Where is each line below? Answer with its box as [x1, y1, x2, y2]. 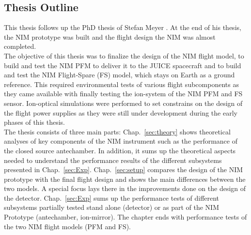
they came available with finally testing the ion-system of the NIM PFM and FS [4, 88, 243, 99]
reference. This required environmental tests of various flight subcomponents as [4, 79, 239, 89]
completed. [4, 41, 36, 51]
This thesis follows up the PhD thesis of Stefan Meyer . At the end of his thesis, [4, 22, 241, 32]
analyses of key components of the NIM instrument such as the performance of [4, 136, 237, 146]
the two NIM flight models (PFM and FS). [4, 221, 131, 231]
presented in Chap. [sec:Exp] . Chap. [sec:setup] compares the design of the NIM [4, 164, 243, 175]
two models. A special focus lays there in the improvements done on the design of [4, 183, 246, 193]
